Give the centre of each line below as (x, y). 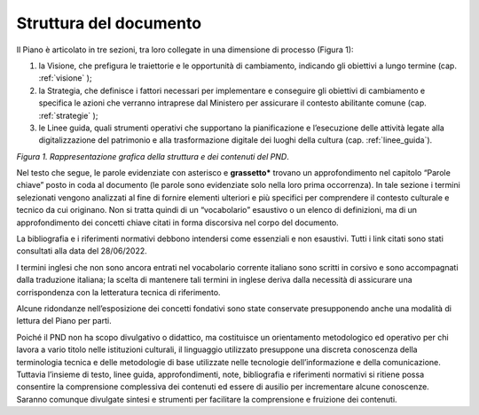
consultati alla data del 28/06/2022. (82, 251)
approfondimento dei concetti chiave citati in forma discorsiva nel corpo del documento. (177, 223)
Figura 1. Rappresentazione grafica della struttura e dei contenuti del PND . (153, 156)
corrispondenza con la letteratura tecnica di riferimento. (118, 292)
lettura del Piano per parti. (64, 321)
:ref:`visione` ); (65, 78)
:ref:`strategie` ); (68, 115)
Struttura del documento (109, 23)
